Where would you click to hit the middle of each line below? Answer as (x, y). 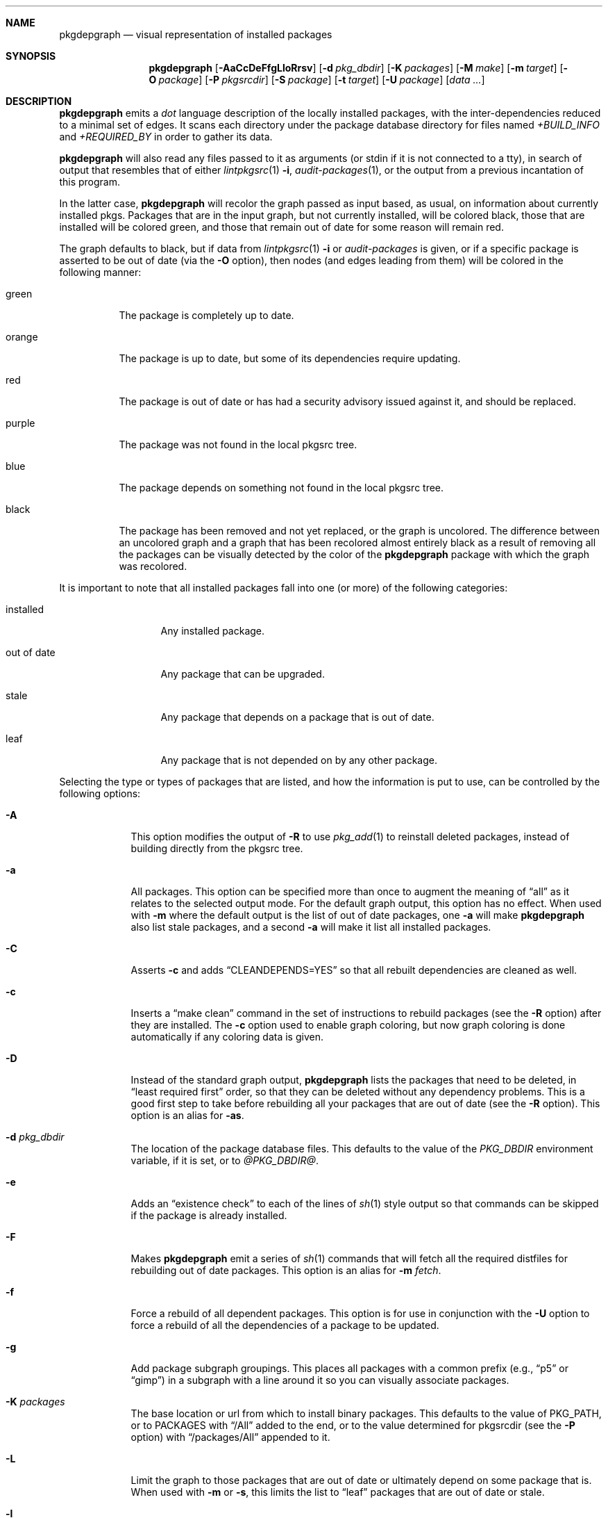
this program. (90, 182)
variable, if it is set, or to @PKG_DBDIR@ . (225, 1160)
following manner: (100, 272)
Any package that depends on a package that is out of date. (297, 717)
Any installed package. (213, 631)
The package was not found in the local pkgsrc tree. (238, 444)
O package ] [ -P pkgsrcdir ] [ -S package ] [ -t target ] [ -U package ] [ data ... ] (317, 80)
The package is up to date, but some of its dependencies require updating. (290, 358)
